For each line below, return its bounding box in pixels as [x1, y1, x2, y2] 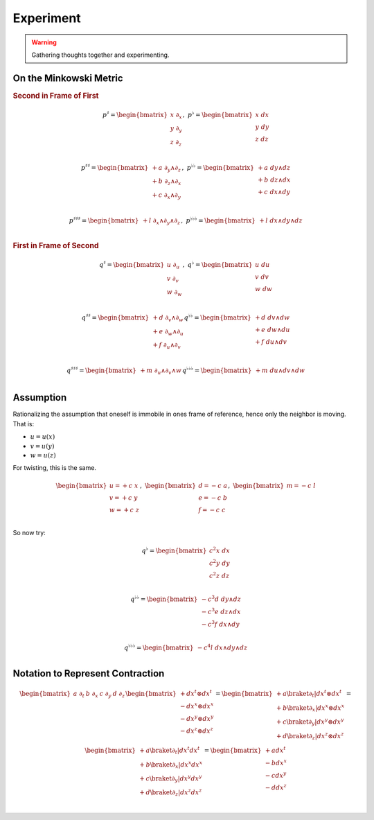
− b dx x [265, 758, 287, 767]
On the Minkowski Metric [12, 72, 124, 84]
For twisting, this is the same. [12, 463, 97, 471]
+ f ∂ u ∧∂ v [152, 341, 181, 351]
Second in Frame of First [12, 91, 99, 101]
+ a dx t [265, 745, 286, 754]
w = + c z [109, 506, 140, 514]
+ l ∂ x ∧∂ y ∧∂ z [142, 216, 181, 226]
